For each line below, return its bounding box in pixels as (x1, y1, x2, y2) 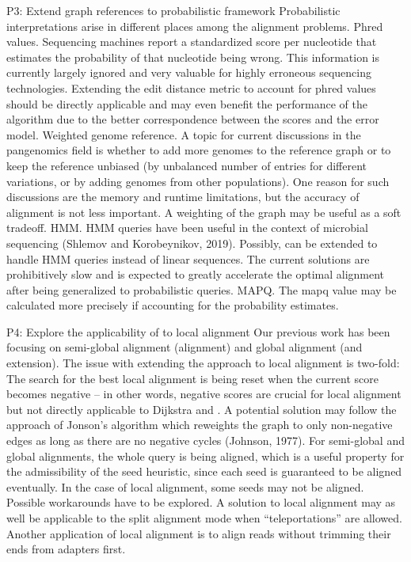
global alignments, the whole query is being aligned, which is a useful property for (6, 447, 405, 464)
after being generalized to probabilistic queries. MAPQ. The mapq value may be (6, 281, 397, 298)
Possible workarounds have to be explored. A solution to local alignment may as (6, 494, 396, 511)
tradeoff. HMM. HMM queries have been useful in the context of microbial (6, 219, 368, 236)
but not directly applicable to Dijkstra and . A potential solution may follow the (6, 401, 397, 417)
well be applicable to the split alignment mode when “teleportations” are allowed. (6, 510, 402, 526)
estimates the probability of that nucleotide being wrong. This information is (6, 48, 380, 65)
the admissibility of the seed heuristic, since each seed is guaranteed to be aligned (6, 463, 402, 480)
